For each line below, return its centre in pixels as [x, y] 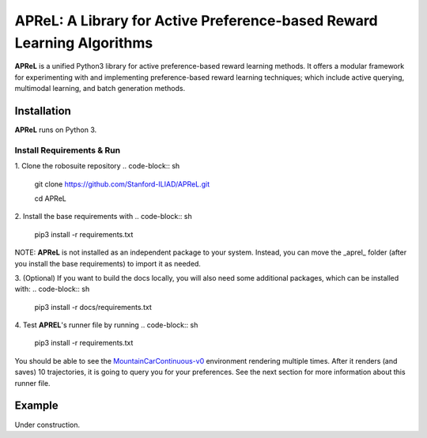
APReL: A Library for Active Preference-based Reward [196, 21]
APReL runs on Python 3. [56, 130]
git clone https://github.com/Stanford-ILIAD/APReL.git [122, 184]
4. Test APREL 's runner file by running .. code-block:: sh [106, 325]
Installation [43, 111]
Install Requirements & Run [68, 150]
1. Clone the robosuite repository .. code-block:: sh [97, 166]
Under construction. [47, 425]
